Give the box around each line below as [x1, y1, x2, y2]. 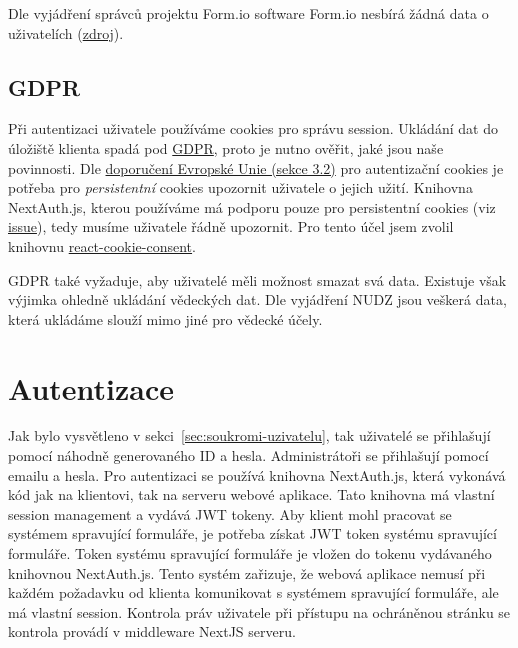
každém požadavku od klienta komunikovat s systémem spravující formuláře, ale [8, 582, 499, 603]
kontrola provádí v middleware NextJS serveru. [8, 621, 296, 642]
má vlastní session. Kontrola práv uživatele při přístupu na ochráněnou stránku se [8, 601, 511, 622]
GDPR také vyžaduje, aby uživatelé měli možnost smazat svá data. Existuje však [8, 269, 507, 290]
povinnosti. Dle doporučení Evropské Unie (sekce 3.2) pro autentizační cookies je [8, 157, 504, 178]
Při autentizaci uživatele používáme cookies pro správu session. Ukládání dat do [8, 118, 498, 139]
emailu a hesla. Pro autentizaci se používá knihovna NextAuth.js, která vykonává [8, 464, 506, 485]
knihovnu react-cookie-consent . [8, 235, 196, 256]
